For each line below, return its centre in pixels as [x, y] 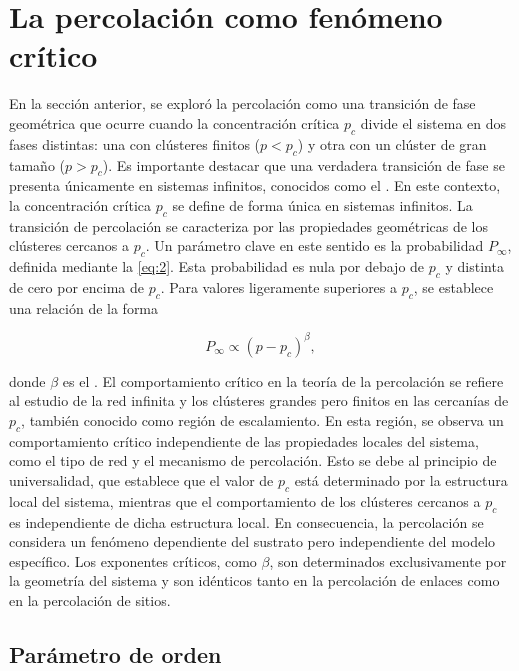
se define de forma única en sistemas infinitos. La [322, 204]
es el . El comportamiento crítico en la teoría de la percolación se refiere [283, 380]
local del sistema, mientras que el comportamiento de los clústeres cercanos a [245, 500]
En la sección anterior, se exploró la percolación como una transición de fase [242, 103]
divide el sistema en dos [433, 122]
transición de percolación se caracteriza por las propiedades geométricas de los [249, 225]
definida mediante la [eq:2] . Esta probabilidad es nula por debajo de [217, 266]
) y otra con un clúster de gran [392, 143]
